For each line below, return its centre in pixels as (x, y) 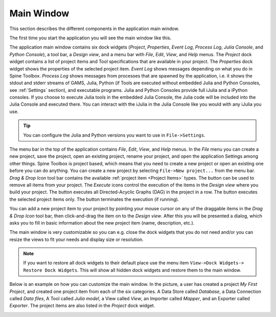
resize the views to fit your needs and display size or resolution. (77, 239)
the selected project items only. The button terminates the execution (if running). (94, 199)
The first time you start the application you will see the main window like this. (90, 38)
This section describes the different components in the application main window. (94, 29)
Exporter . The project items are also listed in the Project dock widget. (82, 306)
